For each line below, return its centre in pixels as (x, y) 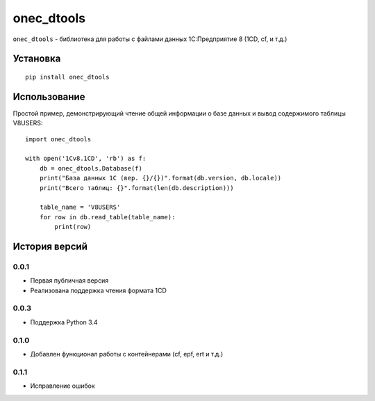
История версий (50, 246)
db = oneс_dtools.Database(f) (91, 168)
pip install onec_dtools (67, 77)
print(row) (73, 227)
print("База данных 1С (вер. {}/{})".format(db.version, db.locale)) (160, 178)
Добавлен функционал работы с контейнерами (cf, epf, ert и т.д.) (127, 354)
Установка (37, 59)
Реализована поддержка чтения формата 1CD (98, 290)
